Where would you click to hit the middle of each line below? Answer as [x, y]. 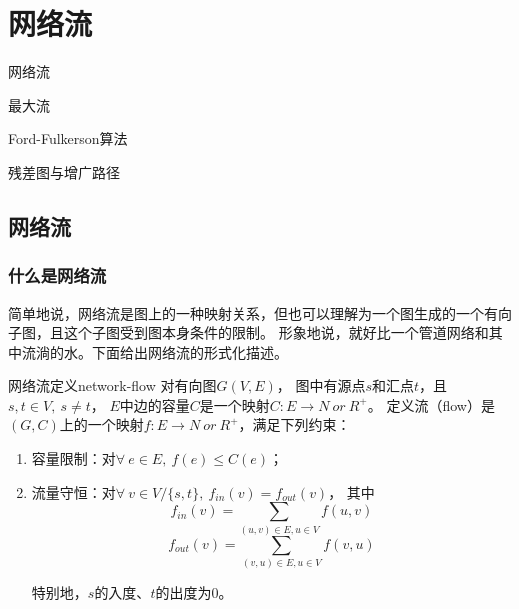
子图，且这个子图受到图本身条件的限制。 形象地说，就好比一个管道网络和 [248, 332]
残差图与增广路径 [64, 171]
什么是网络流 [57, 275]
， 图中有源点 [321, 385]
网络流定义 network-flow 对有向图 [112, 385]
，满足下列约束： [294, 424]
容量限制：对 [73, 458]
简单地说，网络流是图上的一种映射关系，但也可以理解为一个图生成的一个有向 [260, 312]
